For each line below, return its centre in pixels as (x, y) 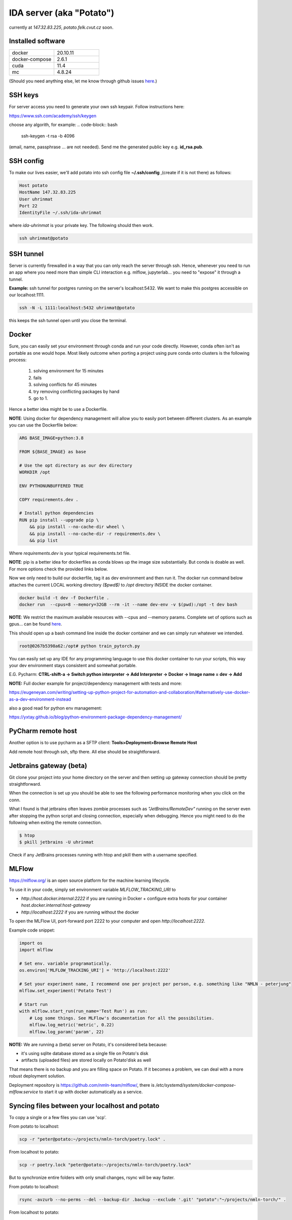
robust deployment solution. (37, 1076)
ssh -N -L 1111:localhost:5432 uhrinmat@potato (77, 308)
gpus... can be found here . (36, 624)
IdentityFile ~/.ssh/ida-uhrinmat (60, 213)
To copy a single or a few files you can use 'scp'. (58, 1117)
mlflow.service (24, 1092)
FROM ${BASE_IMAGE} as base (53, 452)
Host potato (34, 185)
